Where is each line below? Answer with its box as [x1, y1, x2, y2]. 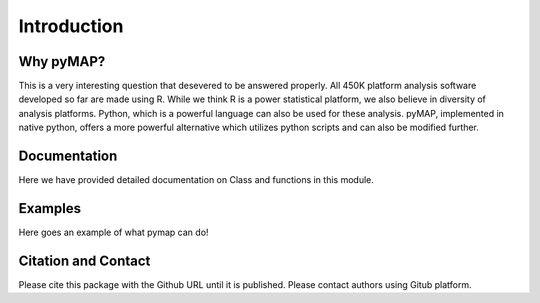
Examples [18, 200, 82, 217]
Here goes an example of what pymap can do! [18, 226, 209, 239]
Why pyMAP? [18, 53, 106, 70]
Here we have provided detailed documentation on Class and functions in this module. [18, 174, 374, 186]
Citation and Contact [18, 252, 151, 269]
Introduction [18, 15, 124, 37]
